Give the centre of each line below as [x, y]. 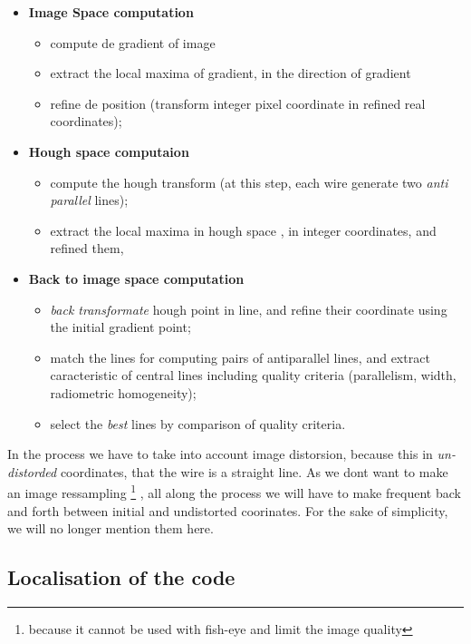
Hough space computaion [109, 151]
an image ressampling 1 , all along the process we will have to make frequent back [234, 491]
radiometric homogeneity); [123, 392]
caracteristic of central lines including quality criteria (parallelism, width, [253, 375]
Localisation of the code [121, 577]
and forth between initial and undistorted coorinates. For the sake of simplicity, [228, 510]
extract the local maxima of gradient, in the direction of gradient [231, 73]
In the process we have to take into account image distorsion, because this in [220, 454]
